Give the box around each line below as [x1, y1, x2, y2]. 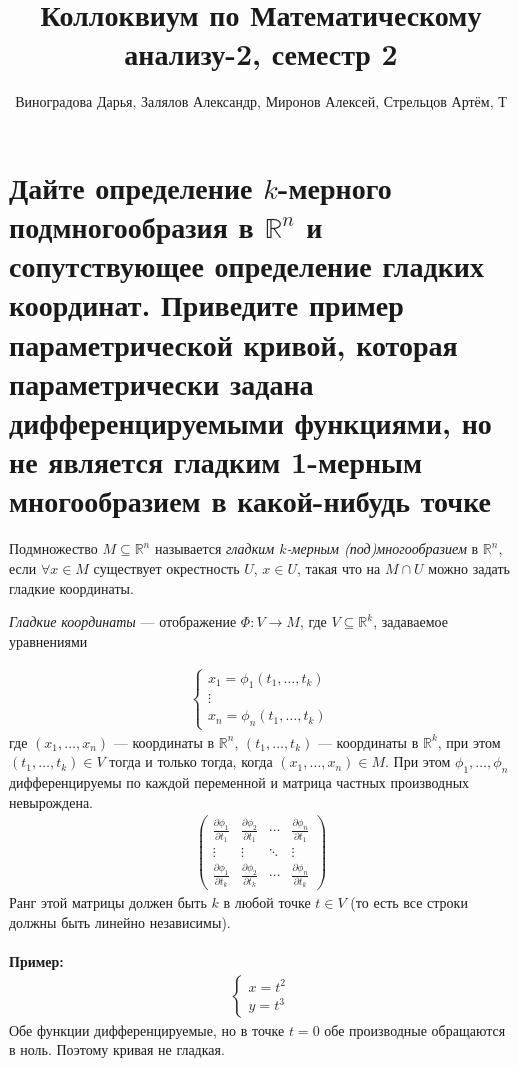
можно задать [428, 557, 510, 578]
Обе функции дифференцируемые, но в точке [9, 1019, 285, 1040]
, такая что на [296, 557, 381, 578]
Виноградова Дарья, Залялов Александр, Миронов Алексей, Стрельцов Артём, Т [15, 91, 507, 112]
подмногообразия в [9, 206, 254, 247]
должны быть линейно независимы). [9, 911, 231, 932]
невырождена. [9, 791, 93, 812]
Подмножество [9, 538, 98, 559]
